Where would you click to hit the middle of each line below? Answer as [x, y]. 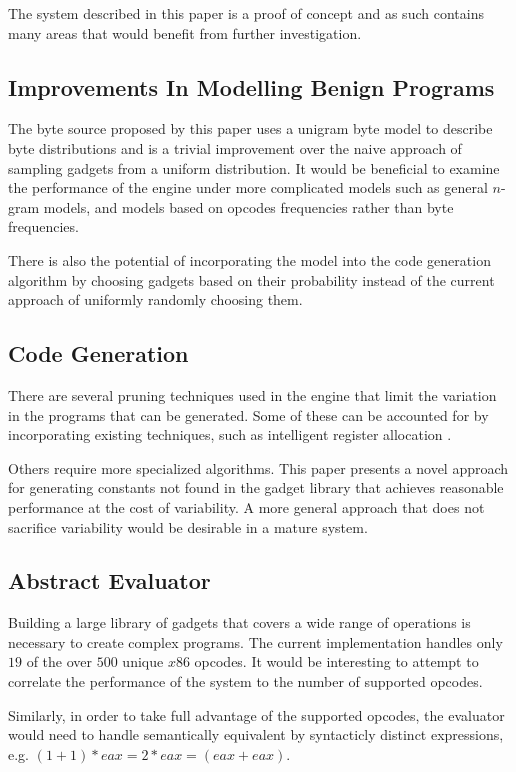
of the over [59, 661]
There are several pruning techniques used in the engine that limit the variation [252, 394]
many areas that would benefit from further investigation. [185, 32]
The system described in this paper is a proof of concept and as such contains [246, 13]
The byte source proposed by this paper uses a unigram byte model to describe [250, 128]
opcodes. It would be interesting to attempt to [336, 661]
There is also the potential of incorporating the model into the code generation [249, 259]
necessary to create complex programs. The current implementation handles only [255, 641]
